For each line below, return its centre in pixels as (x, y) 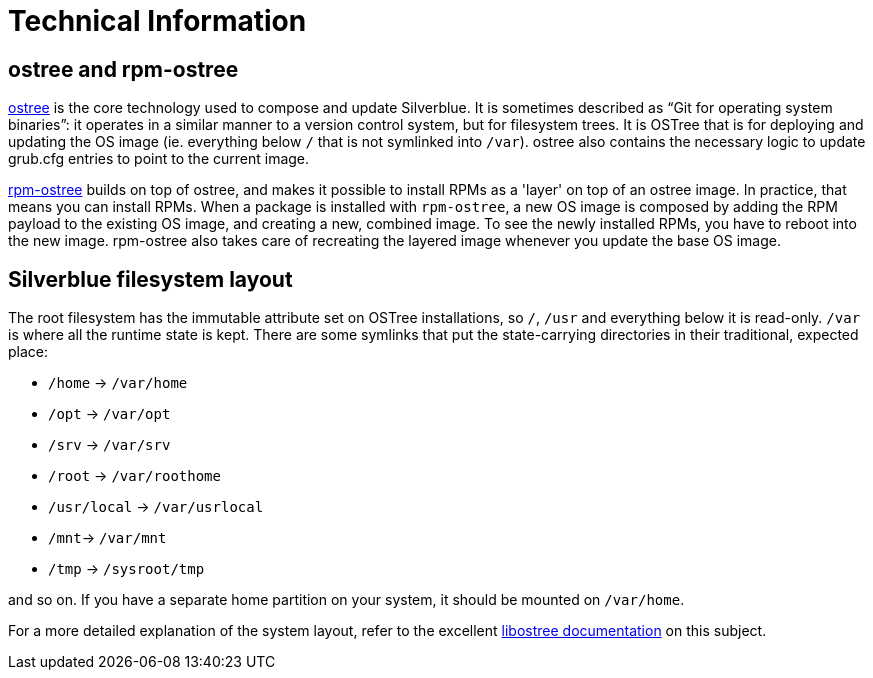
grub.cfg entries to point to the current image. (159, 159)
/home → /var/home (118, 383)
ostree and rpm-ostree (123, 69)
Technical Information (157, 21)
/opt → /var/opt (109, 414)
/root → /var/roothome (134, 476)
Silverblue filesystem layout (150, 279)
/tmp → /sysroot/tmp (126, 569)
